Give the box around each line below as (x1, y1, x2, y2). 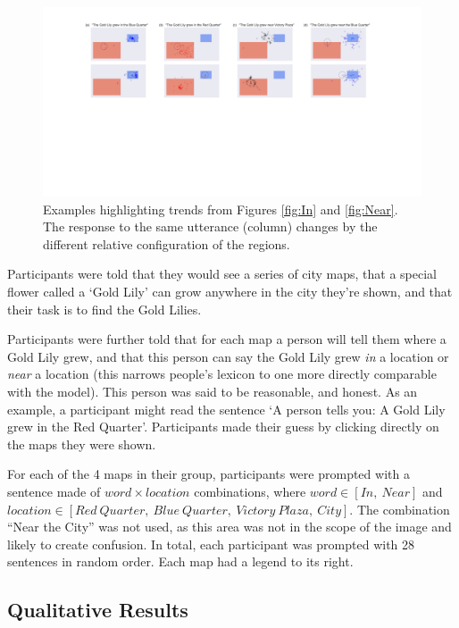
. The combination (349, 499, 450, 518)
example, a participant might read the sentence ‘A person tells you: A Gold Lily (7, 399, 446, 418)
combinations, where (194, 481, 306, 500)
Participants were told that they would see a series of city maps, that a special (7, 264, 437, 283)
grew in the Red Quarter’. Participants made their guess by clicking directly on (7, 417, 439, 436)
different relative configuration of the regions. (43, 234, 290, 253)
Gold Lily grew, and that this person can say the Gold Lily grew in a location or (7, 347, 449, 365)
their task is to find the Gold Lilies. (7, 299, 202, 318)
